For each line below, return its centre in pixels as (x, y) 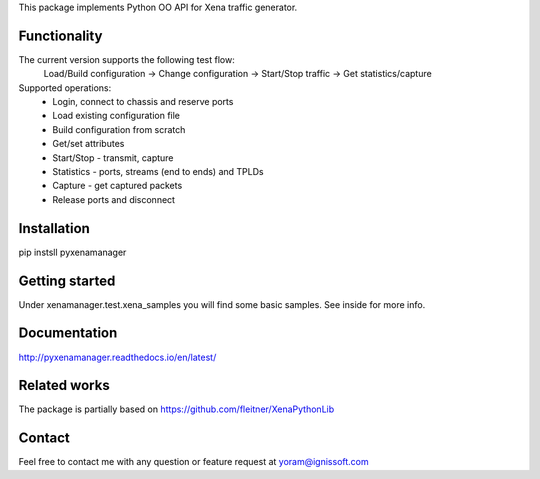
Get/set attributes (88, 144)
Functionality (60, 35)
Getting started (67, 280)
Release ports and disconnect (113, 199)
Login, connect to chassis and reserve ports (143, 102)
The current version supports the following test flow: (126, 59)
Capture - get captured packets (117, 186)
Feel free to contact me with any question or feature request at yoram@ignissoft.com (193, 462)
